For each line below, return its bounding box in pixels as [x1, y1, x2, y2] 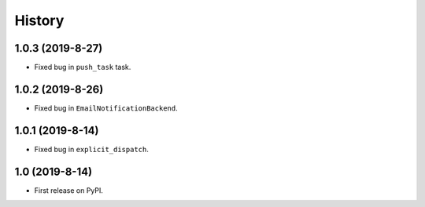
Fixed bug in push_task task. [34, 63, 131, 72]
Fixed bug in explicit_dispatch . [34, 144, 149, 154]
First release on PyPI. [34, 185, 104, 195]
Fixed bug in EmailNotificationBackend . [34, 103, 178, 113]
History [14, 12, 65, 29]
